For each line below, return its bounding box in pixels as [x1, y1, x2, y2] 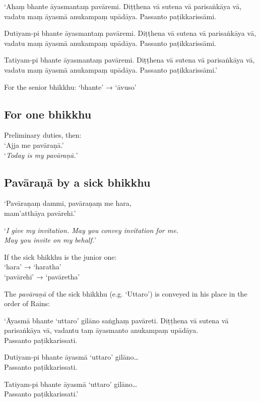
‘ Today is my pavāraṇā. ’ [4, 149, 78, 160]
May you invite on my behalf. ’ [4, 235, 96, 245]
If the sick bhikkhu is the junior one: [4, 251, 117, 262]
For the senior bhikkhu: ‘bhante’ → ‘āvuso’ [4, 81, 137, 92]
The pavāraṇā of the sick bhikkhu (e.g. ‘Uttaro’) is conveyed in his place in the [4, 288, 247, 299]
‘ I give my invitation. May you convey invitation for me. [4, 224, 178, 235]
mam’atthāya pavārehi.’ [4, 207, 76, 218]
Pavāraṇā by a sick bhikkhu [4, 174, 151, 190]
